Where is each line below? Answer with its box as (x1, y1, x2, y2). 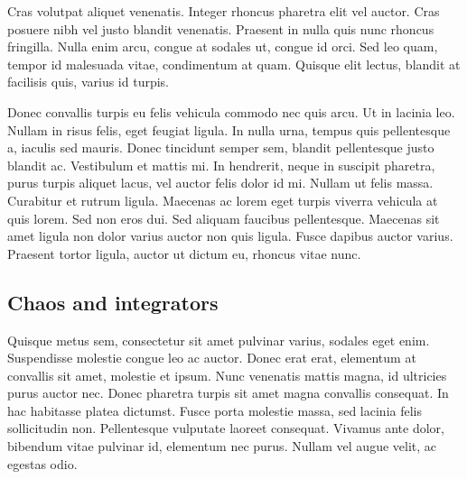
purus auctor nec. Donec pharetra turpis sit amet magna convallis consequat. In (7, 383, 449, 402)
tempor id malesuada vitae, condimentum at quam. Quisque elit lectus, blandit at (7, 54, 461, 73)
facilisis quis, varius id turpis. (7, 72, 169, 91)
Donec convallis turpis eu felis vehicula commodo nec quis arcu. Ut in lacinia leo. (7, 102, 455, 121)
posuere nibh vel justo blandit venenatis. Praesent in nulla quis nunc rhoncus (7, 19, 434, 38)
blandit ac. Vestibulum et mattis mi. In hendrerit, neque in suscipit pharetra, (7, 155, 435, 174)
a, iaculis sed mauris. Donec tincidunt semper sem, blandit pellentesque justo (7, 138, 434, 157)
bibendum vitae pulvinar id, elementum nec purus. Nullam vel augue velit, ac (7, 437, 437, 456)
